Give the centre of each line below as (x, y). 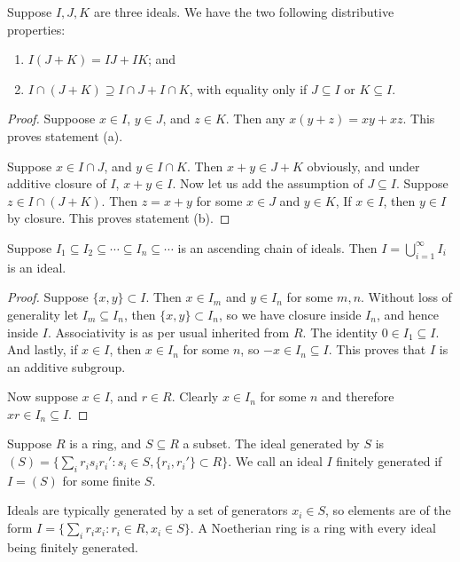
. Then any (255, 119)
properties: (36, 29)
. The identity (340, 332)
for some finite (101, 480)
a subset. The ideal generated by (271, 443)
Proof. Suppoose (51, 119)
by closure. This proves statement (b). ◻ (119, 218)
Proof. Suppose (48, 297)
